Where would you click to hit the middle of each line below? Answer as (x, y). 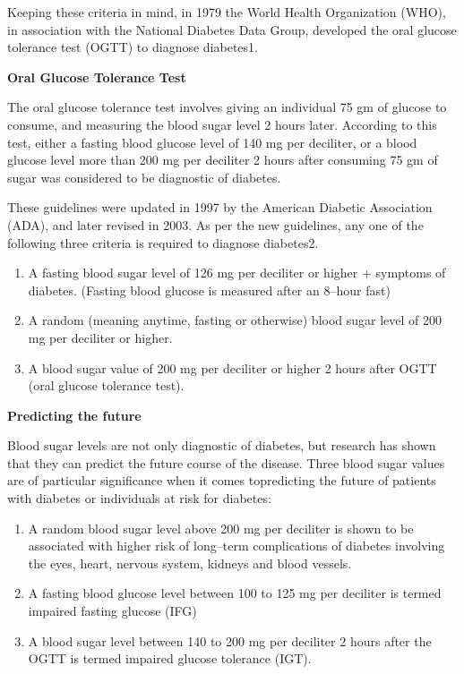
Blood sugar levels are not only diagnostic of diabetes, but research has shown (222, 445)
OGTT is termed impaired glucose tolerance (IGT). (170, 658)
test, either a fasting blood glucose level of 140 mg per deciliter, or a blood (212, 142)
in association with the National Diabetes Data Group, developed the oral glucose (232, 29)
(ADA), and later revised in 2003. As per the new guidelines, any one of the (215, 224)
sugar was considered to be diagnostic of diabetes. (144, 177)
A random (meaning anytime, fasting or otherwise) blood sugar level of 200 (235, 320)
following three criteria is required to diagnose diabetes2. (163, 242)
